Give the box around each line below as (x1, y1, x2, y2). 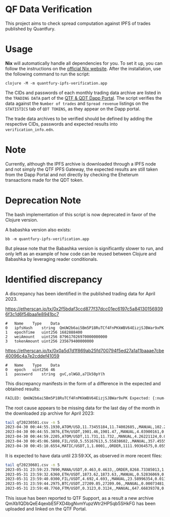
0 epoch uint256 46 (5, 367, 56, 372)
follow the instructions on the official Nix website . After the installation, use (5, 65, 161, 71)
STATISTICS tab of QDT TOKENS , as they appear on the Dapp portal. (5, 105, 141, 112)
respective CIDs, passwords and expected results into (5, 121, 118, 127)
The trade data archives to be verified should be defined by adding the (5, 115, 153, 122)
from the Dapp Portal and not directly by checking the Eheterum (5, 171, 139, 178)
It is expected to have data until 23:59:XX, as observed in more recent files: (5, 452, 162, 459)
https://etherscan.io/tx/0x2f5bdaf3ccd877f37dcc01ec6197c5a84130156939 (5, 305, 163, 312)
